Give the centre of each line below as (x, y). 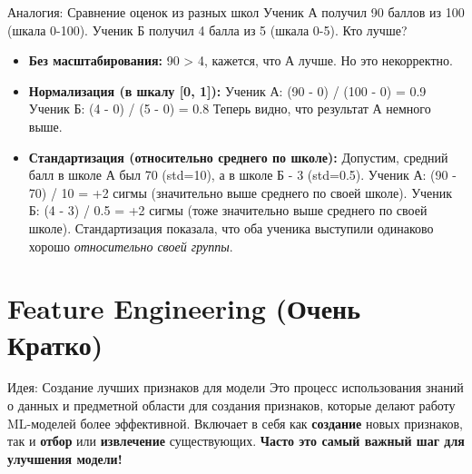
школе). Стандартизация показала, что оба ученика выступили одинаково (231, 227)
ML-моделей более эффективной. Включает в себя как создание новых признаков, (235, 423)
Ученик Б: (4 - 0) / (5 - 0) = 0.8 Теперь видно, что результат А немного (230, 109)
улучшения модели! (65, 458)
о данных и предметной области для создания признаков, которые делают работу (231, 405)
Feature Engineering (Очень (184, 308)
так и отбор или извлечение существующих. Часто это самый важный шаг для (236, 441)
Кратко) (55, 344)
